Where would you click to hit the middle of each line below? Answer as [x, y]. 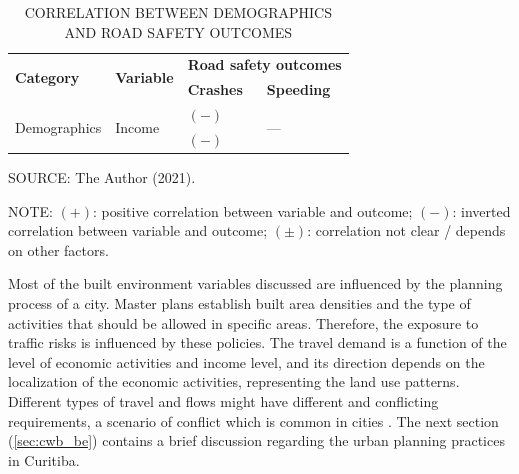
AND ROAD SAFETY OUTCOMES [178, 31]
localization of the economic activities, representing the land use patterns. [234, 381]
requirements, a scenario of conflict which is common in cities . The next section [253, 420]
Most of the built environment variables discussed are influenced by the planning [255, 283]
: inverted [481, 210]
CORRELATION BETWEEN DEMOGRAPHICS [178, 12]
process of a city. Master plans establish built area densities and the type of [239, 303]
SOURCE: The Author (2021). [102, 177]
